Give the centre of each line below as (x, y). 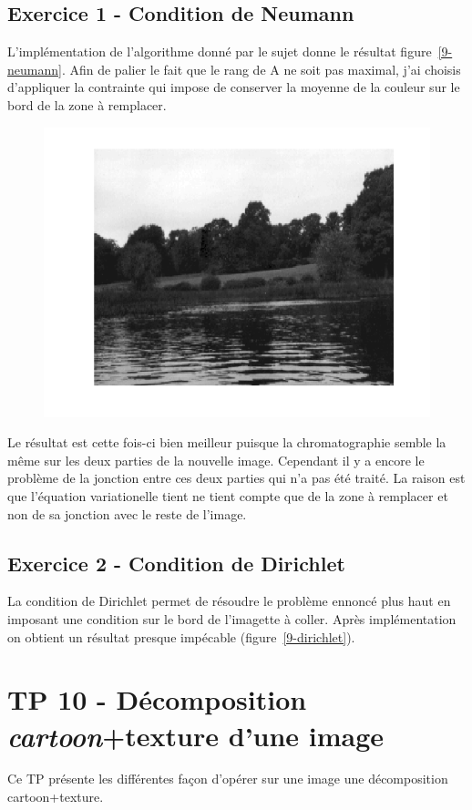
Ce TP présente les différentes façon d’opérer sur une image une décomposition (228, 779)
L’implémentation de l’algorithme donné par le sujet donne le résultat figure (220, 51)
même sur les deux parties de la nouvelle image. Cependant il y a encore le (216, 460)
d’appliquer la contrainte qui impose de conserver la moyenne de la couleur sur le (234, 87)
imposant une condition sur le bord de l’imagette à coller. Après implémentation (232, 618)
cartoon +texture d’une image (196, 735)
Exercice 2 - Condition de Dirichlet (176, 563)
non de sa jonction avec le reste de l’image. (127, 513)
